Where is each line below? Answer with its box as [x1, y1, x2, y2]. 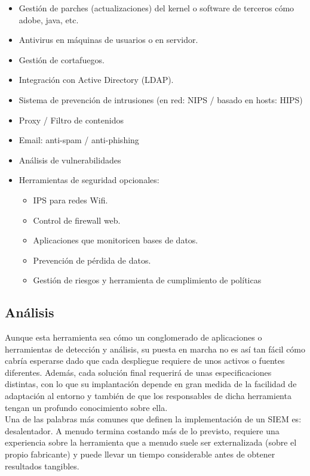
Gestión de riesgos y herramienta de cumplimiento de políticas [33, 274, 262, 286]
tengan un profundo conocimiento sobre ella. [5, 401, 168, 413]
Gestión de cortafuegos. [19, 53, 105, 66]
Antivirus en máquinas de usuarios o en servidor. [19, 33, 198, 46]
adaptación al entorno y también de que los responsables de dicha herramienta [5, 390, 291, 402]
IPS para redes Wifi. [33, 193, 108, 206]
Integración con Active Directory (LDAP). [19, 73, 174, 86]
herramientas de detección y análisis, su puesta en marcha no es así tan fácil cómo [5, 342, 306, 355]
